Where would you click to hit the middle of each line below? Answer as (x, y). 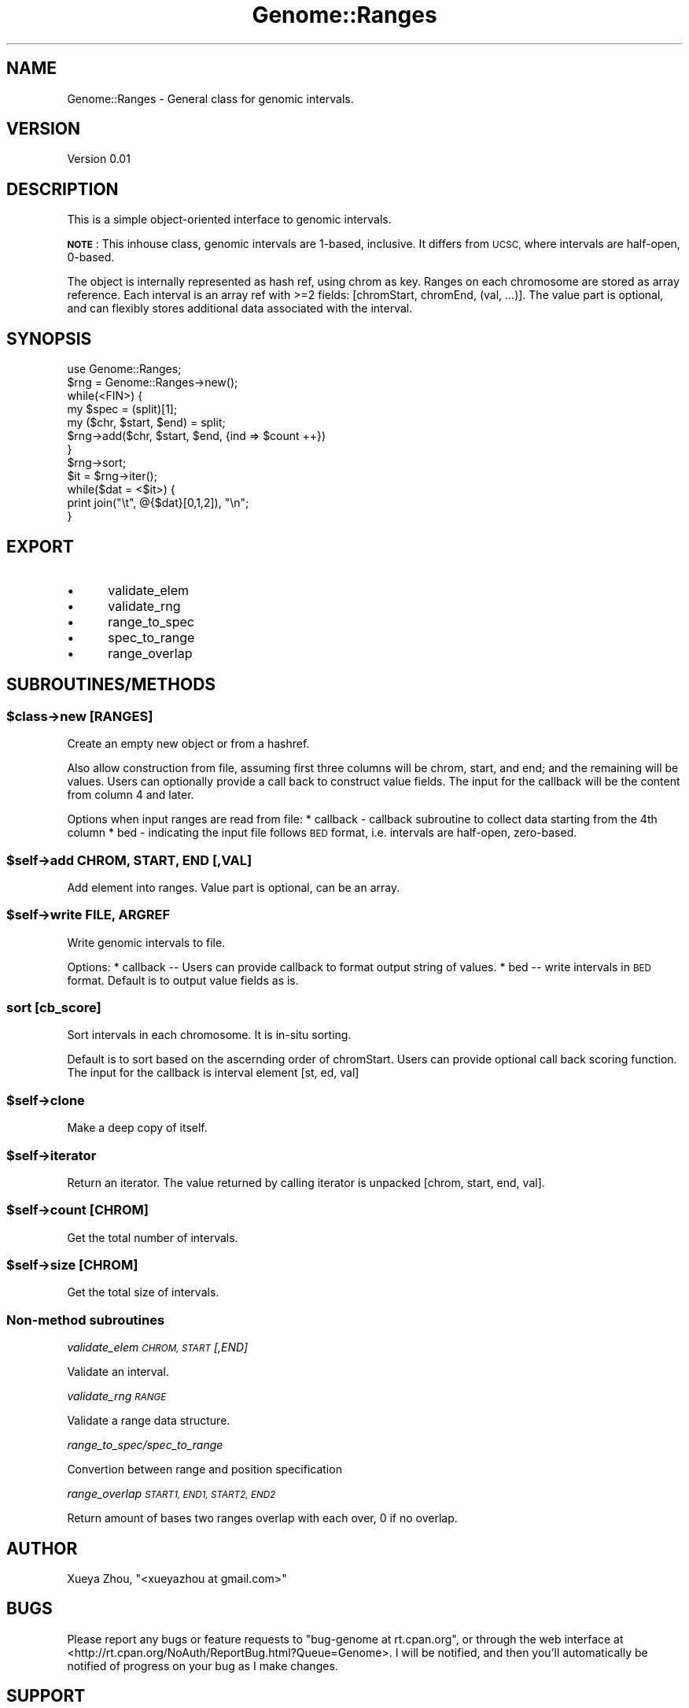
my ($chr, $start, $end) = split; (146, 423)
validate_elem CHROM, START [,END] (158, 1348)
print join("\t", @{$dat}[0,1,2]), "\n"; (158, 503)
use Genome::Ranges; (124, 369)
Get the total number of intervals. (153, 1237)
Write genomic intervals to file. (146, 942)
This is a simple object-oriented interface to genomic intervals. (229, 220)
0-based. (91, 257)
